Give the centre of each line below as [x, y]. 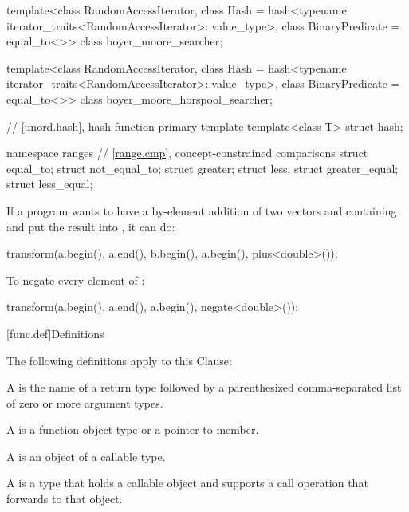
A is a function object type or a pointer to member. [133, 429]
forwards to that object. [65, 499]
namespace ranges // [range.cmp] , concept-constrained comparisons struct [187, 153]
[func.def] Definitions [55, 333]
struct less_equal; [50, 184]
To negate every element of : [76, 280]
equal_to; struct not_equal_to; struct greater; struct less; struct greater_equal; [203, 168]
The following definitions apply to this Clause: [119, 360]
